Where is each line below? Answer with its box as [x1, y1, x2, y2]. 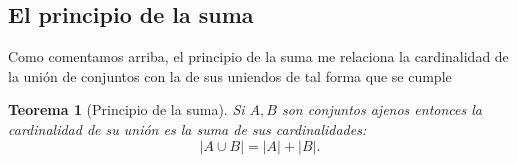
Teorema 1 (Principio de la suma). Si [8, 99, 245, 120]
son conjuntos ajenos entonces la [281, 99, 482, 120]
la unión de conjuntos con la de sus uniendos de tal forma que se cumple [8, 65, 452, 86]
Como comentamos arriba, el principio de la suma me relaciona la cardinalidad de [8, 46, 509, 67]
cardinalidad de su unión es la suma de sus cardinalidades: [8, 118, 367, 139]
